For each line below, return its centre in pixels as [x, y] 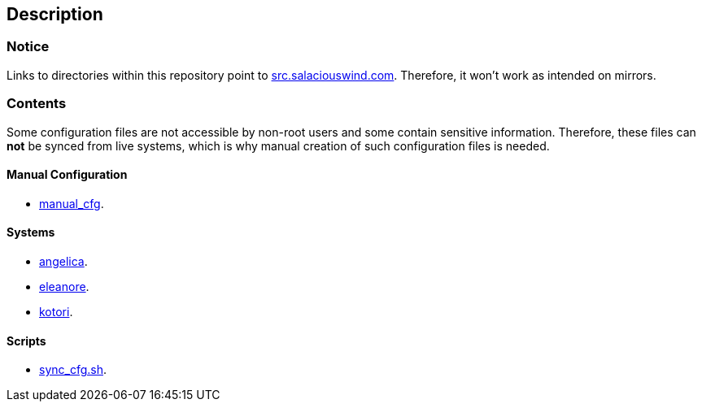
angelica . [63, 261]
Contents [37, 104]
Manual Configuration [67, 175]
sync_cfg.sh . [73, 370]
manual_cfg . [72, 203]
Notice [28, 47]
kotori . [56, 311]
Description [55, 14]
